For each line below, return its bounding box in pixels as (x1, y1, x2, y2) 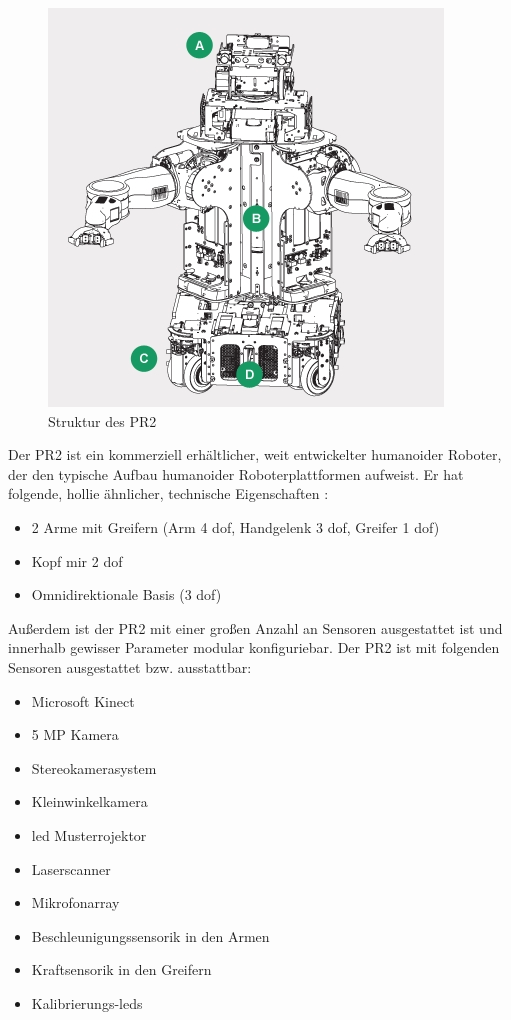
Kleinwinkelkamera (31, 791, 148, 812)
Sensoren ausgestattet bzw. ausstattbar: (8, 656, 252, 677)
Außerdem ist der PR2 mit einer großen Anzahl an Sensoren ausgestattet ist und (8, 617, 503, 638)
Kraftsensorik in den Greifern (31, 959, 212, 980)
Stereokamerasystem (31, 757, 157, 778)
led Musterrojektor (31, 824, 147, 845)
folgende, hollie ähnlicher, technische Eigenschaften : (8, 483, 329, 504)
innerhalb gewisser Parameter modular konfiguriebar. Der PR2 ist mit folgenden (8, 637, 500, 658)
